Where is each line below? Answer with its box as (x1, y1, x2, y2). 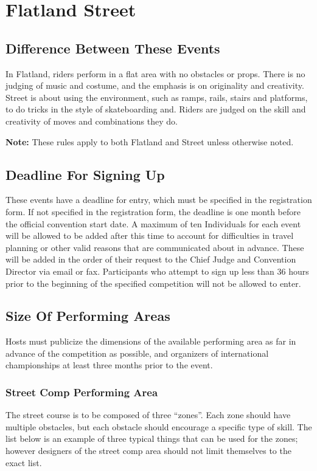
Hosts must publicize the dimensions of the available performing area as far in (5, 335, 296, 348)
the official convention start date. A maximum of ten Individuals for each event (5, 217, 301, 230)
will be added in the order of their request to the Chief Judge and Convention (5, 253, 296, 266)
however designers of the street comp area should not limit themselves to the (5, 444, 291, 457)
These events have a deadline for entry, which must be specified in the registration (5, 193, 312, 206)
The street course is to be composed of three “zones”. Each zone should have (5, 408, 291, 421)
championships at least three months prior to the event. (5, 359, 213, 371)
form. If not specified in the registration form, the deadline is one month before (5, 205, 301, 218)
